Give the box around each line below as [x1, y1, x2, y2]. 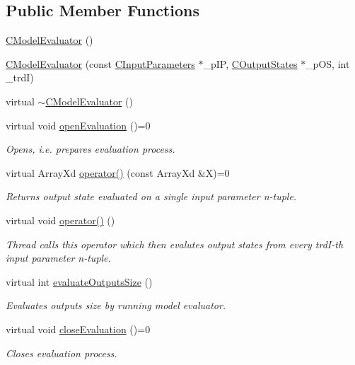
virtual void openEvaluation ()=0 [6, 117, 151, 132]
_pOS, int [305, 56, 350, 71]
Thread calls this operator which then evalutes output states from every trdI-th [6, 236, 344, 251]
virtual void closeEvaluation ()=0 [6, 321, 151, 336]
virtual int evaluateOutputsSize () [6, 274, 153, 289]
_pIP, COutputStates [203, 56, 298, 71]
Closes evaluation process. [6, 345, 117, 360]
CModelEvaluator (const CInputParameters [6, 56, 195, 71]
